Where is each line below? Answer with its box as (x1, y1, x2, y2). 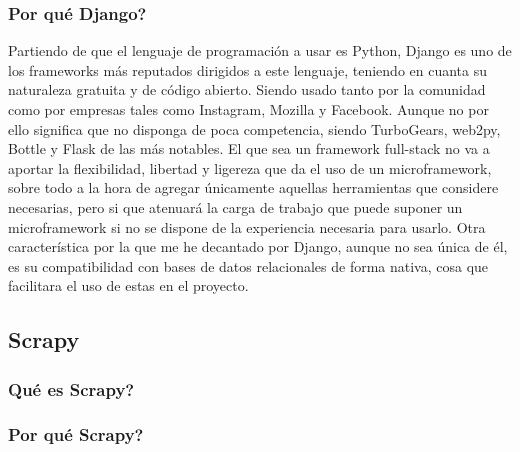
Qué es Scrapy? (8, 376, 135, 401)
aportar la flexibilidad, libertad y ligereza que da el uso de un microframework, (8, 157, 492, 178)
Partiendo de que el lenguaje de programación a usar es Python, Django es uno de (8, 40, 512, 61)
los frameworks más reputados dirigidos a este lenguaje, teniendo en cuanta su (8, 59, 488, 80)
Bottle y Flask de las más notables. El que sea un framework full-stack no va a (8, 138, 490, 159)
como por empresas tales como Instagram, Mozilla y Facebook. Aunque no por (8, 99, 489, 119)
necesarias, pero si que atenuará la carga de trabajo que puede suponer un (8, 196, 463, 217)
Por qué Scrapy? (8, 422, 144, 447)
